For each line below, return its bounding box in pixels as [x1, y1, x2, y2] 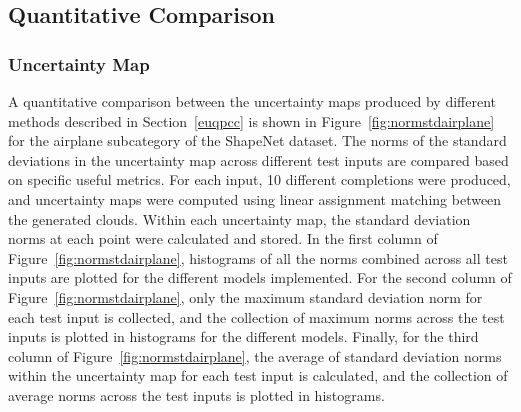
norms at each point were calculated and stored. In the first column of [8, 228, 438, 249]
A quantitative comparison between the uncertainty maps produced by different [8, 91, 496, 111]
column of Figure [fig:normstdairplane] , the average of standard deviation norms [8, 345, 502, 366]
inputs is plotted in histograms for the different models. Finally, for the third [8, 326, 479, 347]
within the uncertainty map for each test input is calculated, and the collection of [8, 365, 508, 386]
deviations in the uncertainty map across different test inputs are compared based [8, 149, 509, 170]
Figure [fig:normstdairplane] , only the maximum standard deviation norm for [8, 286, 483, 307]
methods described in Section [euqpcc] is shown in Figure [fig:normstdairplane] [8, 110, 495, 131]
